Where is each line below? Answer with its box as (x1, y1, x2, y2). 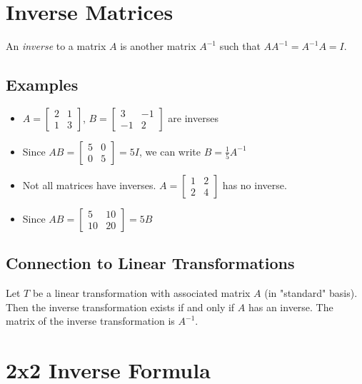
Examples (6, 74, 79, 96)
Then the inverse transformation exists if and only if (6, 299, 235, 314)
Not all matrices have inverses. (22, 177, 156, 192)
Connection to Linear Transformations (6, 252, 295, 274)
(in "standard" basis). (264, 286, 358, 300)
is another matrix (120, 39, 196, 54)
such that (219, 39, 261, 54)
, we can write (139, 143, 201, 158)
